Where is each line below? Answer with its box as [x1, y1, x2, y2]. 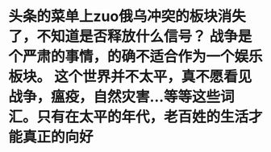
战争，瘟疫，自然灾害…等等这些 [8, 88, 221, 106]
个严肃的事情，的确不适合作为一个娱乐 [8, 47, 264, 66]
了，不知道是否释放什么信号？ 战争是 [8, 27, 252, 46]
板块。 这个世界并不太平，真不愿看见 [8, 68, 252, 86]
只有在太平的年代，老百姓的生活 [36, 108, 249, 126]
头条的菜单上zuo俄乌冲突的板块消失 [8, 7, 246, 26]
